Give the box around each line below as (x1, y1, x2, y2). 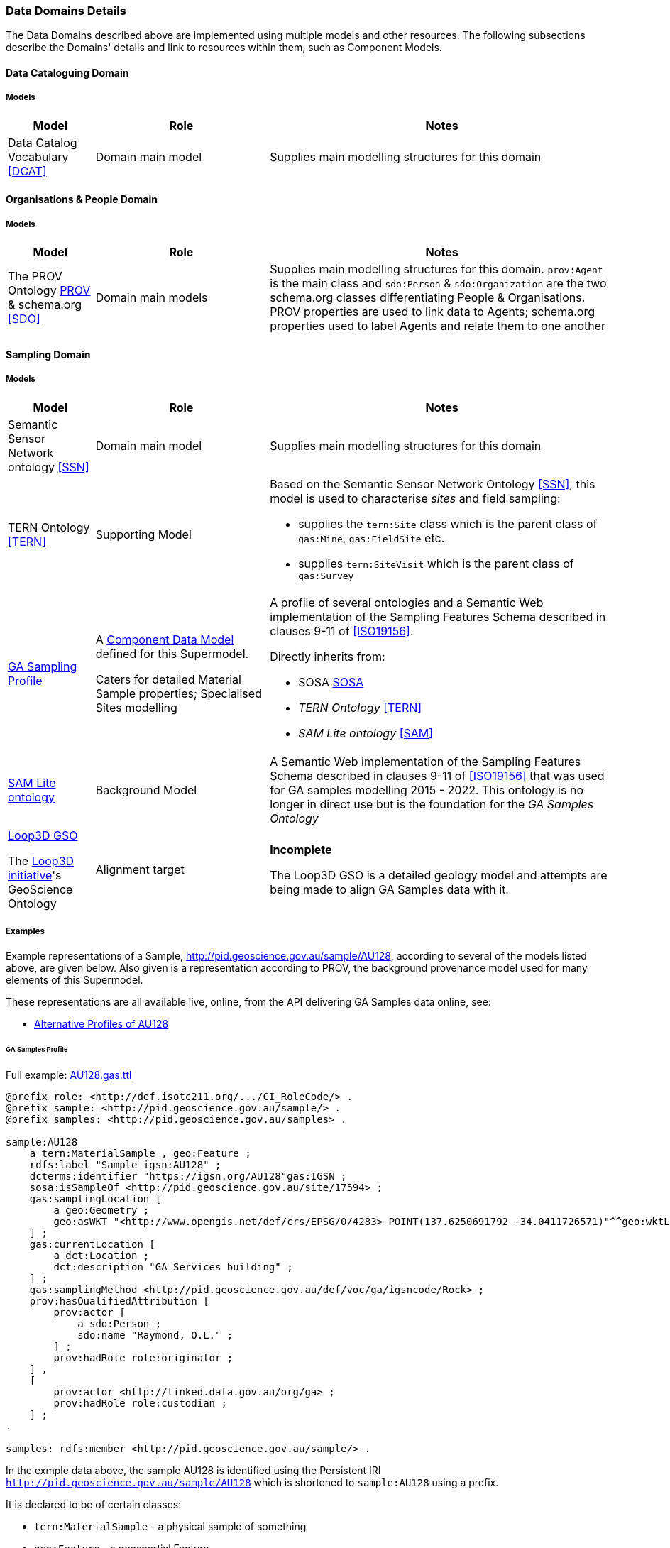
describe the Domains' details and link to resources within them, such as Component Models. (6, 41, 442, 54)
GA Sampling (8, 659, 77, 674)
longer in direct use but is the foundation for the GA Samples (270, 796, 594, 811)
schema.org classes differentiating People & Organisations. (270, 290, 586, 305)
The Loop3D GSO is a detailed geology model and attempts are (270, 867, 608, 882)
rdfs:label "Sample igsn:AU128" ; (29, 1159, 221, 1171)
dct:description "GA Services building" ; (53, 1261, 293, 1273)
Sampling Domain (6, 348, 91, 361)
